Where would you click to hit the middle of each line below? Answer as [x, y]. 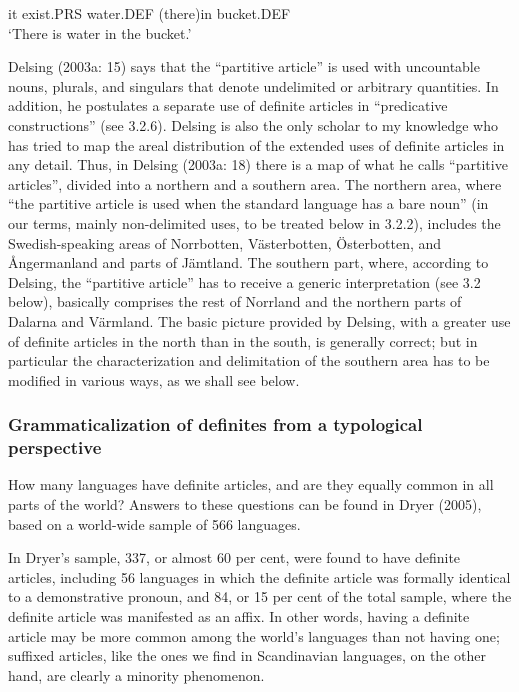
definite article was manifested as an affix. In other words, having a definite [239, 615]
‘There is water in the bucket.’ [100, 32]
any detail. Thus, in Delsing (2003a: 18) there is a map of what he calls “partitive [258, 164]
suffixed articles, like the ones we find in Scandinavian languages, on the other [247, 655]
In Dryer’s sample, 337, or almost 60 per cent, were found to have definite [234, 557]
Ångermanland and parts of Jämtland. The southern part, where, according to [248, 262]
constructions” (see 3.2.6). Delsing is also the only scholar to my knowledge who [253, 124]
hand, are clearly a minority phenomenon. [136, 674]
